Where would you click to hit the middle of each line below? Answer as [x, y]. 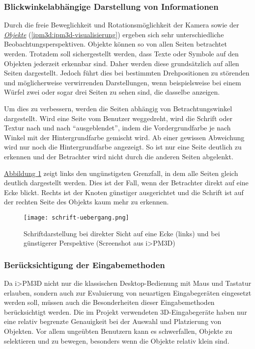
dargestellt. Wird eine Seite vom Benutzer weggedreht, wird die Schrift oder [118, 118]
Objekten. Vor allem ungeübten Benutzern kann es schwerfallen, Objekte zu [118, 331]
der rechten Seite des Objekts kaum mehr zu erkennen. [86, 202]
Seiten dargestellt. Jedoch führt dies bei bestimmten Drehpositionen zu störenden [127, 73]
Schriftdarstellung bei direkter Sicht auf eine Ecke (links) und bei [122, 233]
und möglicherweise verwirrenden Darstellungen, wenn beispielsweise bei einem [123, 82]
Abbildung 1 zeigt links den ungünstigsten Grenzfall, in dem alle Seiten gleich [121, 173]
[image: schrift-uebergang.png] [76, 217]
